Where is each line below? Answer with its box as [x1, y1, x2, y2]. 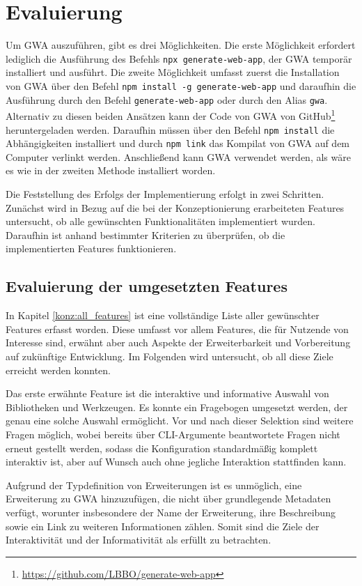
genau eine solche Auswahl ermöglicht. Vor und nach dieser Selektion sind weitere [6, 413, 354, 428]
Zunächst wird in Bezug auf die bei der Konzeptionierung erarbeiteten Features [6, 200, 345, 215]
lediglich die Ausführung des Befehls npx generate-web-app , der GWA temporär [6, 51, 352, 65]
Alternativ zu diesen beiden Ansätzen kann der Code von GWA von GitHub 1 [6, 107, 336, 123]
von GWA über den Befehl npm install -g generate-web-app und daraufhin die [6, 78, 356, 93]
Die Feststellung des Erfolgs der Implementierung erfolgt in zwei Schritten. [6, 187, 324, 201]
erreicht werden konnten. [6, 362, 111, 377]
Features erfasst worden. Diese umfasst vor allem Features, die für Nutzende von [6, 321, 349, 336]
